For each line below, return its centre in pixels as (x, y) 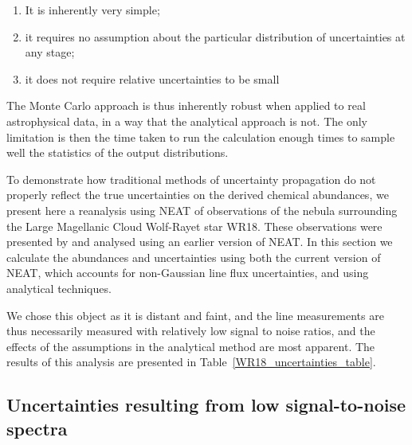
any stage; (50, 52)
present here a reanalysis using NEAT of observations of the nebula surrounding (202, 210)
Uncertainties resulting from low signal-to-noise (206, 405)
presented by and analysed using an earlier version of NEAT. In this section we (200, 242)
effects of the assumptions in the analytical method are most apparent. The (191, 346)
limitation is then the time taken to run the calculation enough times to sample (201, 137)
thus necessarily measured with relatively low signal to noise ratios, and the (191, 331)
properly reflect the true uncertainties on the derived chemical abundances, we (198, 195)
